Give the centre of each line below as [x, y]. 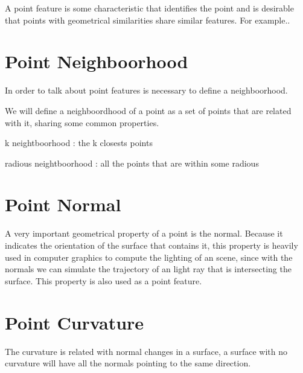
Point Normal [63, 204]
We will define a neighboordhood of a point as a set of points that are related [148, 110]
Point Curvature [75, 322]
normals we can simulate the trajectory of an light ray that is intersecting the [148, 269]
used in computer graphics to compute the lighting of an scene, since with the [149, 257]
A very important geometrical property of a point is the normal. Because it [144, 233]
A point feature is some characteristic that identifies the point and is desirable [149, 8]
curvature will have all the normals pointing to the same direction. [128, 363]
